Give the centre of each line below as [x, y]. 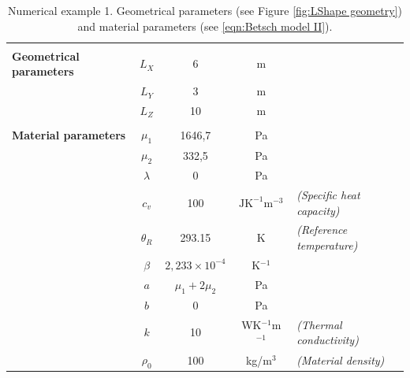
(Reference [322, 230]
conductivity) [328, 340]
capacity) [318, 210]
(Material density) [341, 359]
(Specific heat [328, 195]
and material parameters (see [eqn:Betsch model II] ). [205, 26]
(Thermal [319, 324]
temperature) [327, 245]
